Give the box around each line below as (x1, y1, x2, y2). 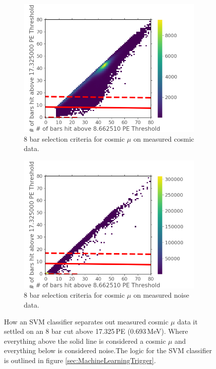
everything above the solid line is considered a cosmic (4, 335, 166, 346)
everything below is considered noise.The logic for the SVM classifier (4, 345, 212, 356)
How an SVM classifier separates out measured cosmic (4, 316, 168, 326)
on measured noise (133, 290, 189, 300)
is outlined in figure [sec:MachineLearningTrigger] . (4, 355, 156, 365)
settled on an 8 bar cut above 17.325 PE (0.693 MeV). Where (4, 326, 188, 336)
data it (177, 316, 198, 326)
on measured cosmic (133, 133, 194, 144)
